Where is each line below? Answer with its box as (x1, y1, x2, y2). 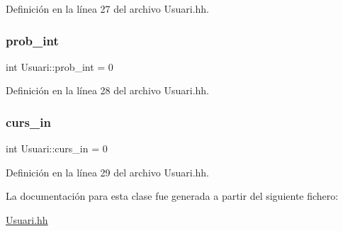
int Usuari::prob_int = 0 (6, 59, 113, 74)
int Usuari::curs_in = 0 (6, 141, 108, 156)
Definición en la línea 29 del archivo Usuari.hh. (6, 164, 209, 179)
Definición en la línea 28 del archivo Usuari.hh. (6, 83, 209, 98)
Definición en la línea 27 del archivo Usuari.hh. (6, 1, 209, 16)
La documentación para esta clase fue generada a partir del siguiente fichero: (6, 188, 339, 203)
